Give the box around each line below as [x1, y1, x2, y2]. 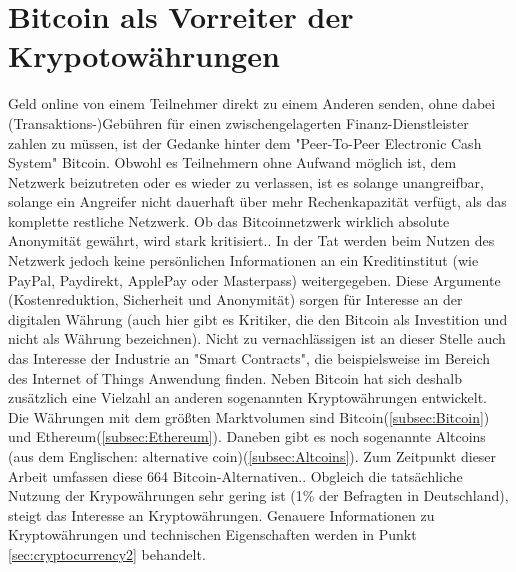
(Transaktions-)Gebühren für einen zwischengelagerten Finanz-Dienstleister [8, 112, 469, 133]
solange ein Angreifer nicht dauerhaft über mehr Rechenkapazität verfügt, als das [8, 191, 507, 212]
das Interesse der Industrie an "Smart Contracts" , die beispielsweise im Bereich [8, 348, 491, 369]
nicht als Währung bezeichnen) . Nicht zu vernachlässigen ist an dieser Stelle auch [8, 328, 506, 349]
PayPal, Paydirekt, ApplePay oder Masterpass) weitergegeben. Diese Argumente [8, 269, 501, 290]
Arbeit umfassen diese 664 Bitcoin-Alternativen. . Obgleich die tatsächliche [8, 465, 463, 486]
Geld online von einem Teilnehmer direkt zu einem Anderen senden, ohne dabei [8, 93, 496, 114]
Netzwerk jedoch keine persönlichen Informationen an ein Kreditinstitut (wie [8, 250, 479, 271]
